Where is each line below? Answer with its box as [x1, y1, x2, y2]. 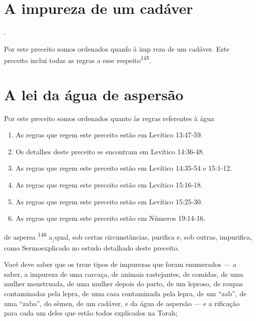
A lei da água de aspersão [4, 84, 184, 104]
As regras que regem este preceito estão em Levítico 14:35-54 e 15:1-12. [15, 163, 232, 173]
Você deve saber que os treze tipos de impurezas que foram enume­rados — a [4, 259, 237, 269]
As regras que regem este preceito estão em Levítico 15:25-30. [15, 196, 203, 206]
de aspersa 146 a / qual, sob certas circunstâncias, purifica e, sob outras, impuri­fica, [4, 230, 253, 243]
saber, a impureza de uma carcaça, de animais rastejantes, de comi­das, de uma [4, 268, 244, 279]
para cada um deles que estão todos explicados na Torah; [4, 308, 178, 318]
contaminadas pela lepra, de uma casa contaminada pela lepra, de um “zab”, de [4, 288, 247, 298]
